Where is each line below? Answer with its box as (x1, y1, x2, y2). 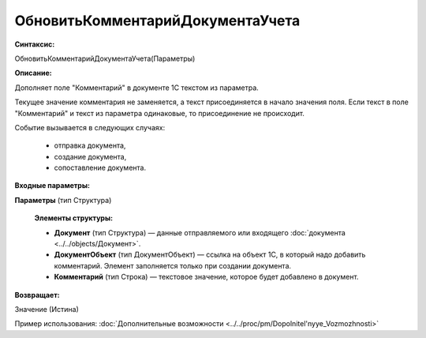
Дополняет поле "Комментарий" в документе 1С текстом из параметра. (14, 83, 260, 92)
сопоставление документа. (54, 163, 146, 173)
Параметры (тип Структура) (14, 195, 112, 205)
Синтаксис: (14, 39, 55, 49)
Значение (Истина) (14, 304, 79, 314)
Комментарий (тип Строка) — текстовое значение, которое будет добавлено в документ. (54, 272, 359, 282)
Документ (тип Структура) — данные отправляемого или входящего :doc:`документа (54, 227, 346, 237)
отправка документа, (54, 141, 126, 150)
